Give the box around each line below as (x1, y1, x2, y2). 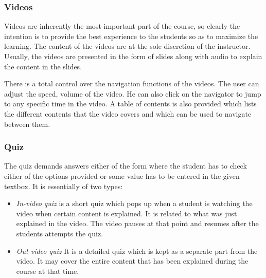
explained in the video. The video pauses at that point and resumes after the (16, 218, 259, 229)
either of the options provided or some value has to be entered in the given (4, 170, 240, 181)
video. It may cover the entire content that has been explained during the (16, 255, 249, 266)
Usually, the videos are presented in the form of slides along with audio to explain (4, 51, 262, 61)
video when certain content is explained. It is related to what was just (16, 208, 237, 218)
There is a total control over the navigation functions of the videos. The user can (4, 78, 259, 89)
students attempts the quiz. (16, 228, 103, 238)
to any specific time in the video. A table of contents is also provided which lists (4, 98, 257, 109)
